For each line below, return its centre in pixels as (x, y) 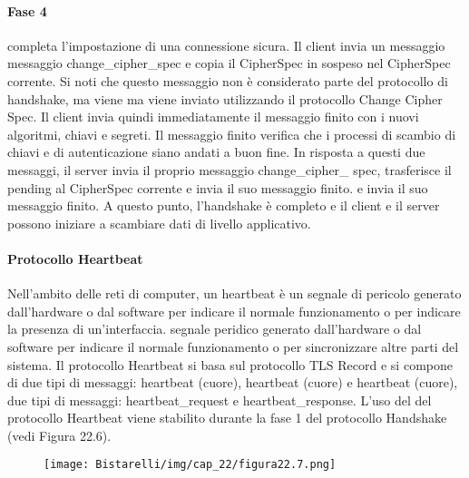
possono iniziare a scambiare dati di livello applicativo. (159, 223)
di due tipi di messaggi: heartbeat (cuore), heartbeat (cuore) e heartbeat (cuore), (233, 382)
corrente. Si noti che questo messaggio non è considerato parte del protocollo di (228, 80)
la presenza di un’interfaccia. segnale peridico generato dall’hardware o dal (215, 329)
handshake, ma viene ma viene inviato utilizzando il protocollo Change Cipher (225, 98)
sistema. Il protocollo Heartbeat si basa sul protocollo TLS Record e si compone (230, 364)
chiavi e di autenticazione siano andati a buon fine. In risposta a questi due (216, 152)
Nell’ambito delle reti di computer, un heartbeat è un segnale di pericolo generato (234, 293)
